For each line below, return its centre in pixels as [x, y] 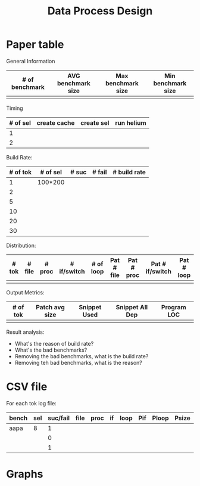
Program [174, 307]
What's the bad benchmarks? [51, 350]
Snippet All [132, 307]
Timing [15, 108]
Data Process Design [100, 11]
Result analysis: [25, 332]
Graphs [25, 474]
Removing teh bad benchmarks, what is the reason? [79, 362]
